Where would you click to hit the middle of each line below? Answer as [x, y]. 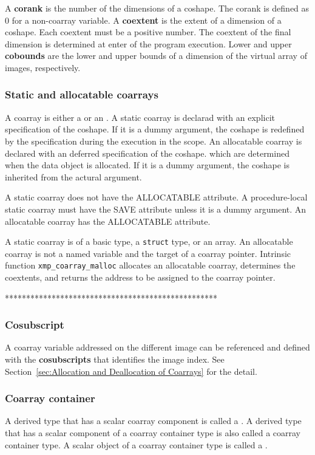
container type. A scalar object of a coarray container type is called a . [136, 444]
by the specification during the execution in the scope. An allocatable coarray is [154, 141]
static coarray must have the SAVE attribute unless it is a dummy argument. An [156, 209]
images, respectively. [43, 67]
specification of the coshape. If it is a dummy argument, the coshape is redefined [155, 129]
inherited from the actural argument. [73, 176]
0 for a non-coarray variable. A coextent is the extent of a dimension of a [143, 20]
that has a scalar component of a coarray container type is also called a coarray [153, 433]
